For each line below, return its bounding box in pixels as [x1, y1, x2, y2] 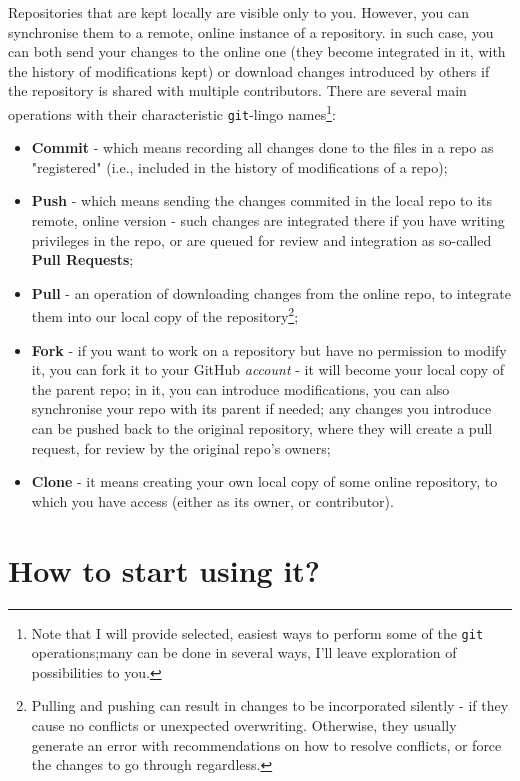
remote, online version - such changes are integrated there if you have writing [31, 210, 505, 231]
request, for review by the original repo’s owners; [31, 437, 331, 458]
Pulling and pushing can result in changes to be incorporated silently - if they [31, 695, 509, 716]
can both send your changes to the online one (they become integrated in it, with [8, 41, 506, 62]
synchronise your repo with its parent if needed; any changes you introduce [31, 398, 492, 419]
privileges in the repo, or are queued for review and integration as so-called [31, 229, 492, 250]
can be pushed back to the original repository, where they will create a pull [31, 418, 493, 439]
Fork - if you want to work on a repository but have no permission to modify [31, 339, 507, 360]
